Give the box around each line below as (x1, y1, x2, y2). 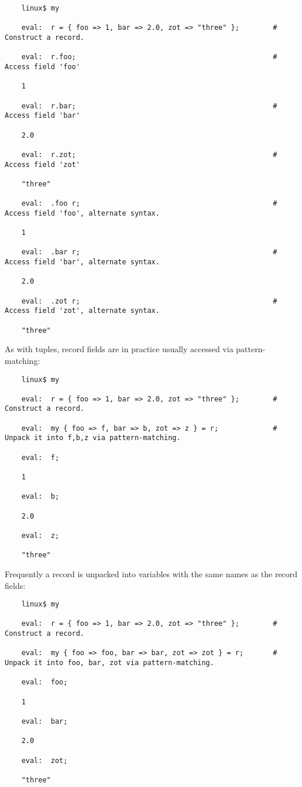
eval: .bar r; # (21, 248, 277, 257)
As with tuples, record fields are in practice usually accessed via (5, 343, 234, 355)
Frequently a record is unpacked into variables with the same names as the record (5, 567, 298, 580)
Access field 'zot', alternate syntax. (5, 306, 160, 315)
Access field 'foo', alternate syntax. (5, 209, 160, 217)
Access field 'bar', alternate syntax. (5, 258, 160, 267)
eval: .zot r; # (21, 297, 277, 305)
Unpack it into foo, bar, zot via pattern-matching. (5, 659, 214, 667)
